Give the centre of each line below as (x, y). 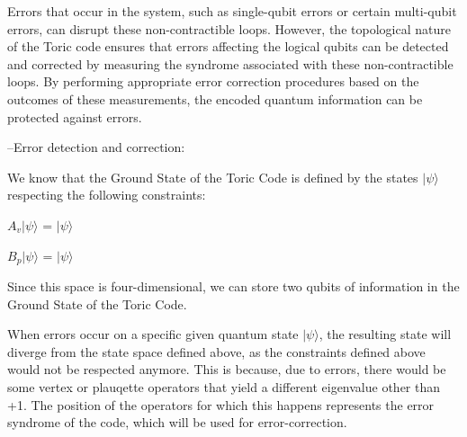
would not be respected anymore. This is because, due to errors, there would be (227, 369)
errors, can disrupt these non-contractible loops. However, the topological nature (229, 28)
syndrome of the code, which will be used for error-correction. (177, 422)
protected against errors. (75, 116)
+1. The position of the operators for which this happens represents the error (221, 404)
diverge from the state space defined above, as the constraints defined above (216, 351)
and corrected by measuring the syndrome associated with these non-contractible (230, 63)
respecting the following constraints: (107, 195)
